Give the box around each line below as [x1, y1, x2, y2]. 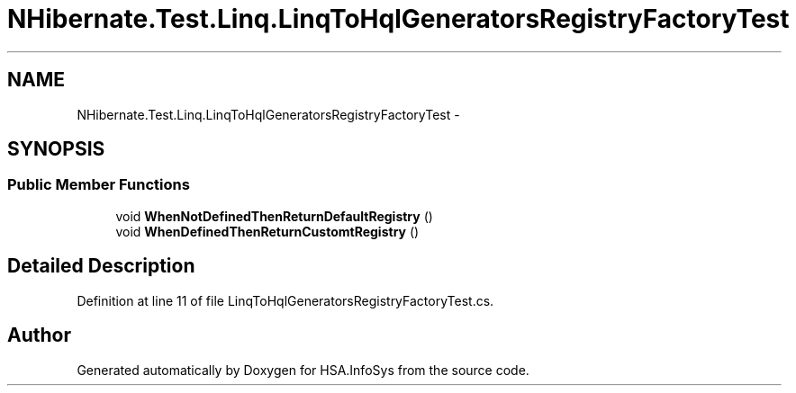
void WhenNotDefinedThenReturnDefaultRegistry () [115, 208, 433, 224]
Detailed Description [7, 255, 195, 278]
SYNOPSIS [7, 138, 105, 161]
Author [7, 324, 71, 347]
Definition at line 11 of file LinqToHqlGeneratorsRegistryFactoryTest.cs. [77, 292, 494, 308]
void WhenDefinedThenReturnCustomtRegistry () [115, 223, 420, 239]
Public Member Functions [7, 175, 190, 194]
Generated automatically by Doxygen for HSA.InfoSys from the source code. [77, 362, 529, 378]
